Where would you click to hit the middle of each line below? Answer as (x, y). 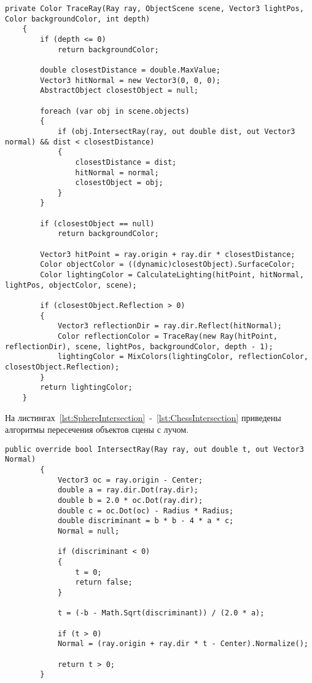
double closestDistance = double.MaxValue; (130, 70)
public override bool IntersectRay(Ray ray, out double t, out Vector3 (154, 449)
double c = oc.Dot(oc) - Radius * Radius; (146, 511)
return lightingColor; (86, 388)
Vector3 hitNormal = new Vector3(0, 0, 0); (130, 80)
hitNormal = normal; (117, 172)
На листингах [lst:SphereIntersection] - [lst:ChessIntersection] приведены (143, 417)
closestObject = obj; (119, 183)
